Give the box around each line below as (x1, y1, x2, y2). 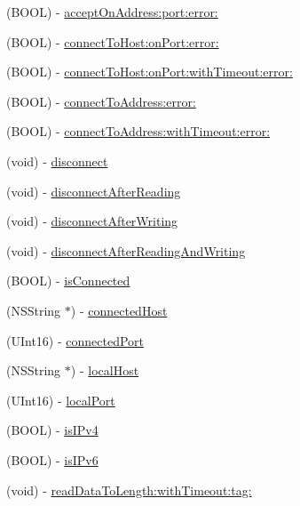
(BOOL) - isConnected (6, 271, 130, 290)
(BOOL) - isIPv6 (6, 450, 99, 469)
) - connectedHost (70, 301, 168, 319)
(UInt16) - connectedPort (6, 331, 145, 349)
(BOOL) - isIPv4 (6, 421, 99, 439)
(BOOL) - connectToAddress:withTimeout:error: (6, 122, 271, 141)
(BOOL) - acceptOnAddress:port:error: (6, 3, 218, 20)
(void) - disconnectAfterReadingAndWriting (6, 241, 246, 260)
